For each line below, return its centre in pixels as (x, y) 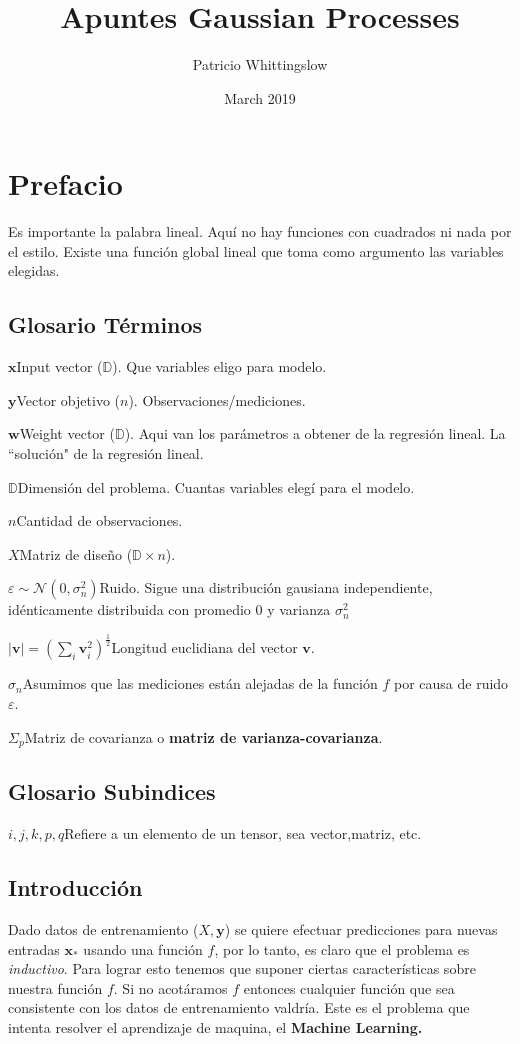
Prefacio (65, 183)
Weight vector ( (67, 433)
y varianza (299, 609)
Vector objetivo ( (68, 399)
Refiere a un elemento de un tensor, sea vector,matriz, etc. (243, 833)
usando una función (143, 948)
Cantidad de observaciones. (99, 520)
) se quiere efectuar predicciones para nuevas (361, 928)
